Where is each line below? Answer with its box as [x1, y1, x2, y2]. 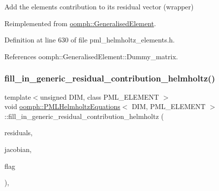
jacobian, [4, 144, 32, 154]
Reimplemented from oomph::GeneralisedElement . [4, 18, 156, 28]
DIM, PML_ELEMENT [132, 101, 206, 112]
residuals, [4, 127, 33, 138]
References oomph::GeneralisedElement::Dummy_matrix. [4, 51, 178, 61]
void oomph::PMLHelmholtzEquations [4, 101, 120, 112]
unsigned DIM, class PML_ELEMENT [40, 91, 159, 102]
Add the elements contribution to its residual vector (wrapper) [4, 1, 194, 11]
